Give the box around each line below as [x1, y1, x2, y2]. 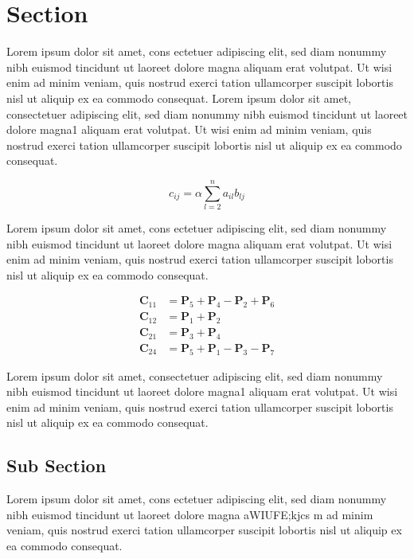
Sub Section [6, 453, 107, 478]
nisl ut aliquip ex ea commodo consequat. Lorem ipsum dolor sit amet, [6, 89, 352, 106]
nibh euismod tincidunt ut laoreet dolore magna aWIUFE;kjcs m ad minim [6, 506, 373, 522]
